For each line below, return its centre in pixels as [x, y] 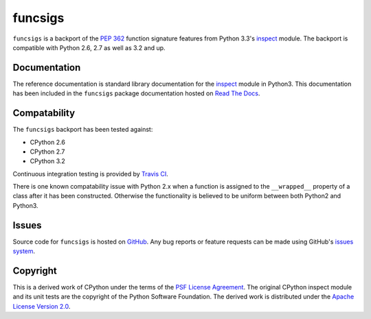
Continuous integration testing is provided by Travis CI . [90, 174]
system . [24, 251]
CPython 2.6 [47, 142]
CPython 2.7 [47, 152]
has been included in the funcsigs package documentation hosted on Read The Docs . [136, 93]
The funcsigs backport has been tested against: [83, 130]
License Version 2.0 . [42, 306]
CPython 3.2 [47, 161]
